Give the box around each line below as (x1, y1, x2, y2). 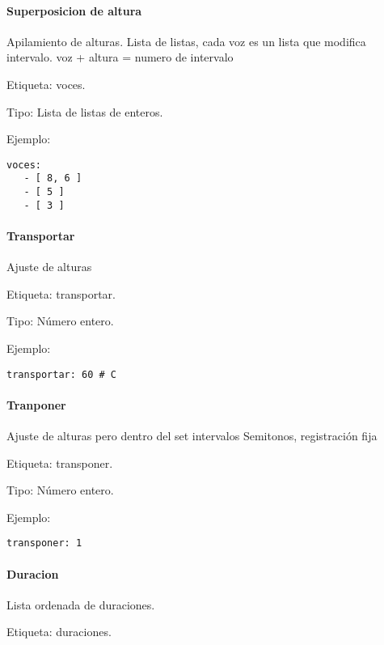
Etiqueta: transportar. (6, 285, 116, 302)
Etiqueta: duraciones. (6, 623, 112, 640)
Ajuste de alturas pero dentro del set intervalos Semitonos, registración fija (6, 427, 378, 444)
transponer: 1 (6, 537, 82, 550)
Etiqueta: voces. (6, 75, 86, 92)
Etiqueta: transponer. (6, 454, 113, 471)
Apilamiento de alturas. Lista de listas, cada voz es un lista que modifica (6, 32, 366, 49)
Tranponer (6, 396, 66, 413)
